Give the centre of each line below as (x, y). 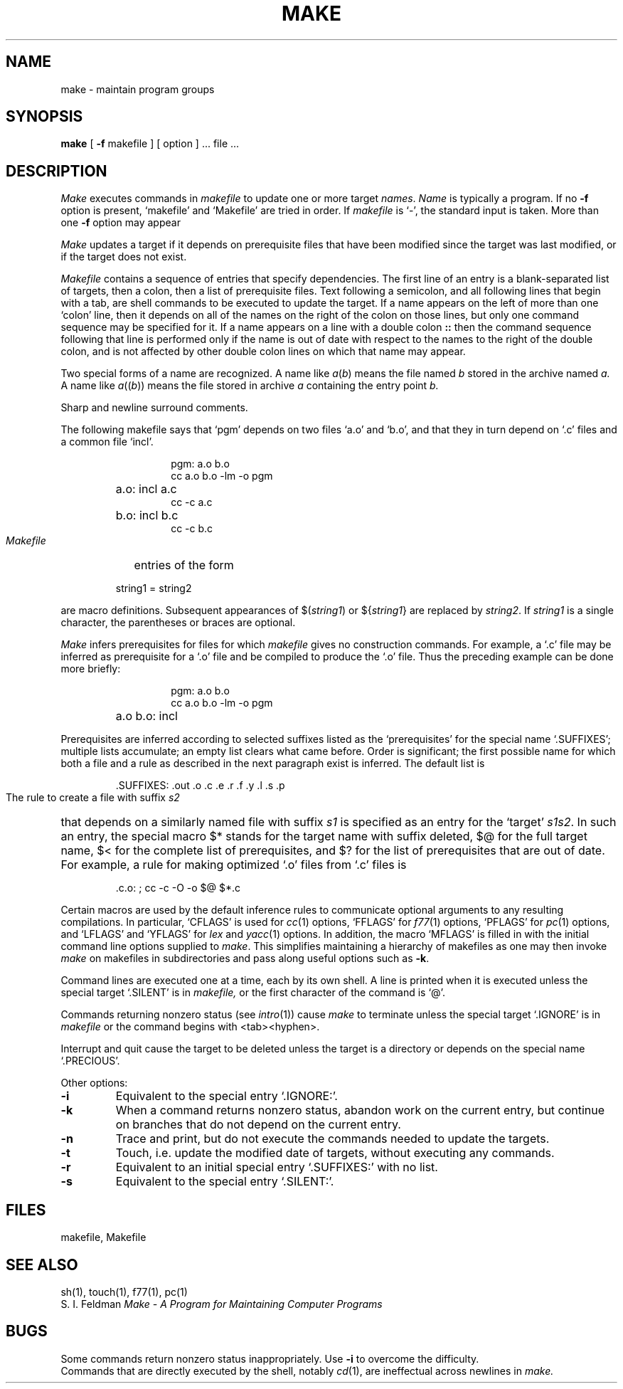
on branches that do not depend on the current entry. (258, 1125)
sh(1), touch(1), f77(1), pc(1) (124, 1292)
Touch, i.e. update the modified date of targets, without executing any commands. (335, 1153)
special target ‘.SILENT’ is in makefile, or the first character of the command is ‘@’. (253, 993)
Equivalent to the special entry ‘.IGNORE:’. (227, 1096)
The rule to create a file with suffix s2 (93, 798)
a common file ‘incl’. (107, 442)
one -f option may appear (121, 223)
